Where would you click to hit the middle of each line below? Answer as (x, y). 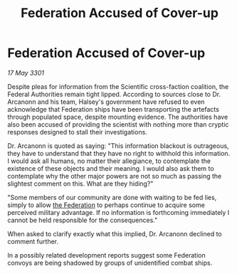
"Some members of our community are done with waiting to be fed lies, (112, 197)
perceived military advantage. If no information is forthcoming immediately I (118, 212)
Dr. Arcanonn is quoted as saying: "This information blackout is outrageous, (118, 146)
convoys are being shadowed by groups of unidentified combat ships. (110, 263)
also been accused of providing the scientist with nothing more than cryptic (118, 124)
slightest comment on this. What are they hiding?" (80, 184)
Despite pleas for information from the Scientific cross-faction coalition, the (118, 86)
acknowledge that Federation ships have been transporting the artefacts (113, 109)
